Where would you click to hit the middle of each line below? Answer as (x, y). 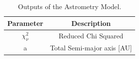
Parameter (25, 23)
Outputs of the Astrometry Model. (70, 6)
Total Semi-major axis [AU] (91, 48)
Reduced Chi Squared (91, 36)
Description (91, 23)
